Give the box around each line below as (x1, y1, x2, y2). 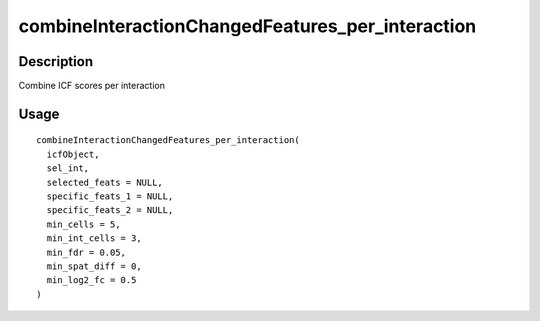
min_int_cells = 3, (46, 233, 142, 244)
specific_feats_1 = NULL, (46, 191, 174, 202)
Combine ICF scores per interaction (18, 80, 165, 92)
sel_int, (46, 163, 90, 174)
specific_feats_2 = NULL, (46, 205, 174, 216)
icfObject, (46, 148, 100, 160)
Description (18, 53, 94, 70)
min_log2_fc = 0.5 (46, 275, 137, 286)
